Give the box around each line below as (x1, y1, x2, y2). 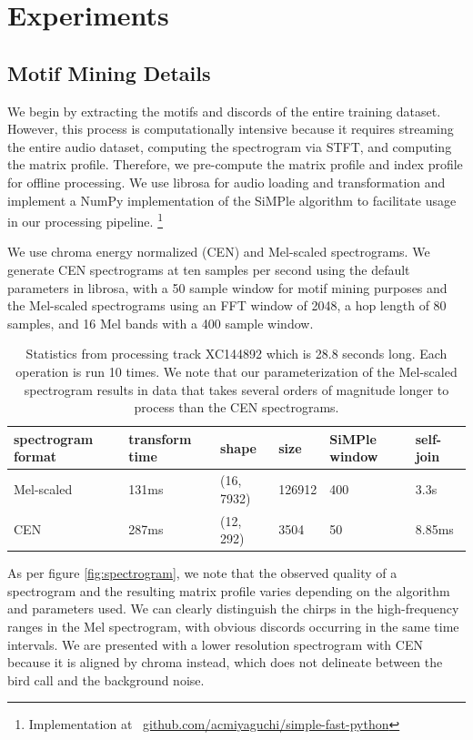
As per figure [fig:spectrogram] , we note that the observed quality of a (7, 563, 398, 583)
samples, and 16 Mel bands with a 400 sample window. (7, 313, 314, 332)
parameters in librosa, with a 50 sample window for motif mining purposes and (7, 278, 448, 297)
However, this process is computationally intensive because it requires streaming (7, 119, 454, 138)
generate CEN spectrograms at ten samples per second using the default (7, 259, 410, 279)
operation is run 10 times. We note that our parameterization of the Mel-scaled (15, 361, 458, 380)
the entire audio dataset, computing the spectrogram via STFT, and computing (7, 137, 452, 156)
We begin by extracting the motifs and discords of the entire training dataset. (7, 101, 441, 120)
